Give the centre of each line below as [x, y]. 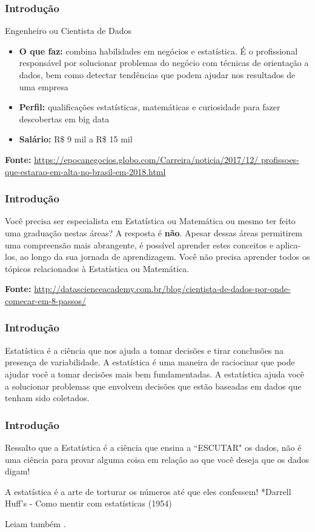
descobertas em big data [64, 118]
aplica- [288, 244]
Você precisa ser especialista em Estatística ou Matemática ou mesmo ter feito [150, 221]
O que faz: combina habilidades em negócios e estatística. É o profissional [158, 51]
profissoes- [280, 159]
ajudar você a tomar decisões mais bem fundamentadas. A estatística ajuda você [155, 374]
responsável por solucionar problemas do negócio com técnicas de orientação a [164, 63]
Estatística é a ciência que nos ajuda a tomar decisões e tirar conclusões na [144, 350]
